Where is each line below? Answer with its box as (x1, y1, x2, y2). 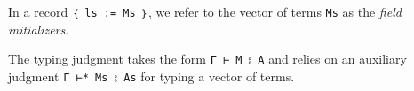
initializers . (8, 19, 69, 38)
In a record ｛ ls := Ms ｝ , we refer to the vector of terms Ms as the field (8, 3, 402, 20)
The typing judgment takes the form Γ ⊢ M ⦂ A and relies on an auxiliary (8, 49, 407, 68)
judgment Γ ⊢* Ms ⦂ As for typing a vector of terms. (8, 66, 295, 85)
